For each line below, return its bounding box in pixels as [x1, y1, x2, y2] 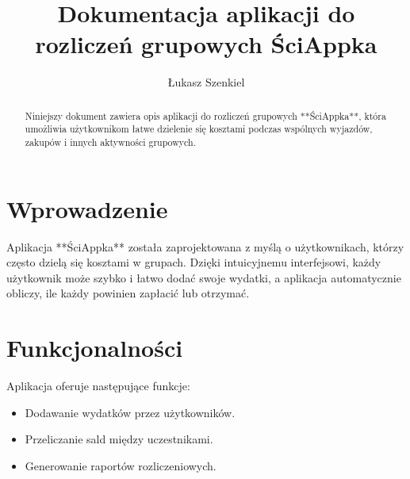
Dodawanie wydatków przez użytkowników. [25, 404, 236, 420]
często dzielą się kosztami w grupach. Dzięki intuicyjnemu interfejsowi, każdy [6, 254, 381, 270]
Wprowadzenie [6, 192, 168, 224]
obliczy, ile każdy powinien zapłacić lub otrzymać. [6, 285, 250, 301]
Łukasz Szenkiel [167, 74, 245, 90]
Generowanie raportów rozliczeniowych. [25, 457, 216, 473]
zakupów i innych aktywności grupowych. [25, 136, 196, 149]
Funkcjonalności [6, 331, 183, 364]
